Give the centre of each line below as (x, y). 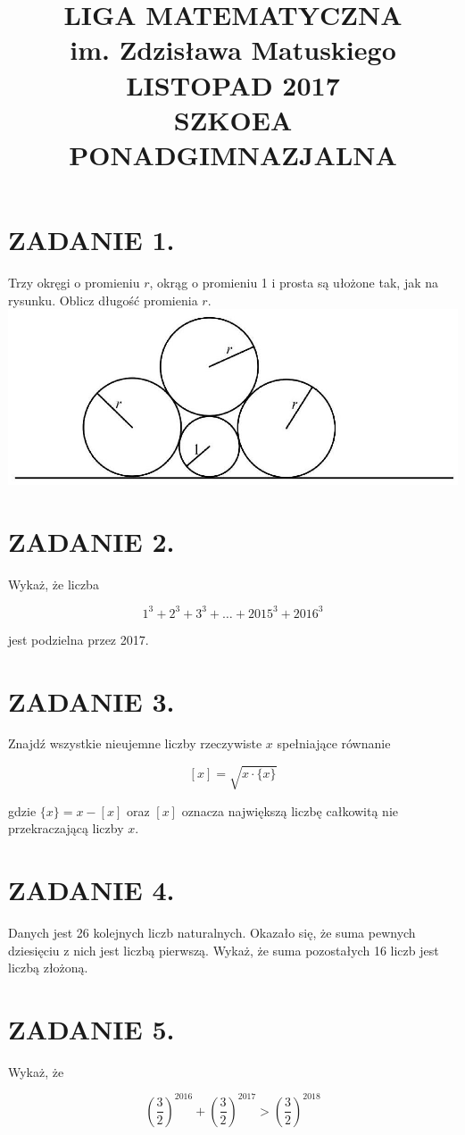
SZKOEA (233, 119)
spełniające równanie (334, 743)
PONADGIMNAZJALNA (233, 154)
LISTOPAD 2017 (233, 84)
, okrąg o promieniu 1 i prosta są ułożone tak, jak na (294, 283)
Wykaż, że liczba (54, 584)
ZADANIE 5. (91, 1028)
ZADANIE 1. (91, 240)
